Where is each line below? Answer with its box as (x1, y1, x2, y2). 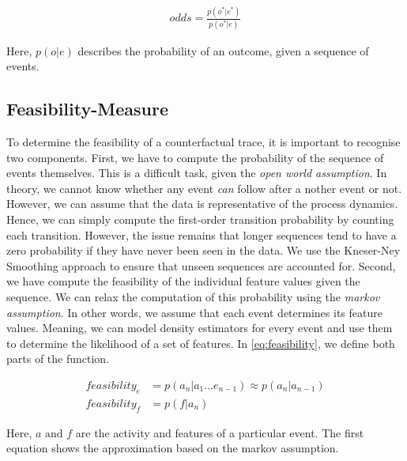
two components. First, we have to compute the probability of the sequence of (6, 149, 384, 165)
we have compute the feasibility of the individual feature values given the (6, 273, 360, 289)
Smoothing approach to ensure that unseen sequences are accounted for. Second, (6, 257, 396, 274)
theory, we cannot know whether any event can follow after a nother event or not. (6, 179, 402, 196)
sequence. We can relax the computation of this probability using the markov (6, 288, 380, 304)
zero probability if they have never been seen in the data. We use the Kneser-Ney (6, 242, 401, 259)
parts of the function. (6, 350, 110, 367)
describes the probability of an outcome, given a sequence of (77, 42, 369, 59)
